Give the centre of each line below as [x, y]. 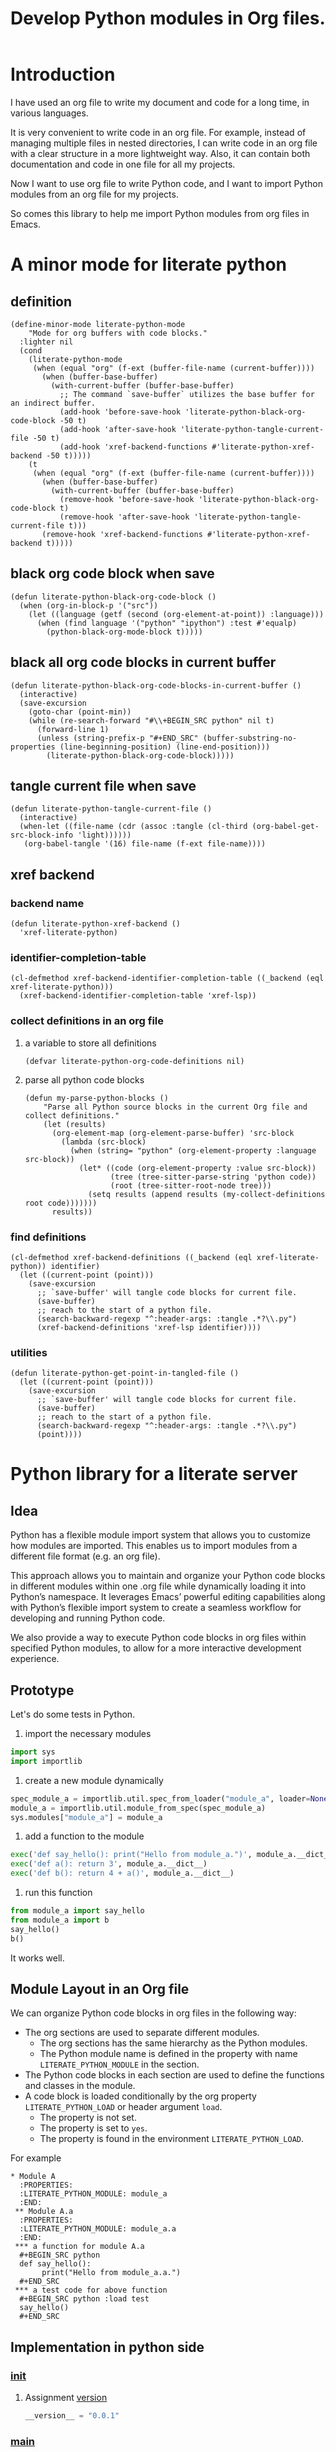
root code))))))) [61, 1203]
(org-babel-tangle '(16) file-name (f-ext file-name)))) [145, 844]
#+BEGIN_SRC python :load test [84, 2299]
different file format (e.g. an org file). [85, 1556]
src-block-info [42, 835]
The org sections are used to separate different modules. [142, 2033]
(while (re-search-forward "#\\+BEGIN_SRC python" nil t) [151, 720]
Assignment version [66, 2398]
